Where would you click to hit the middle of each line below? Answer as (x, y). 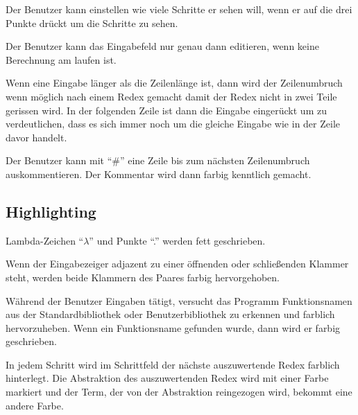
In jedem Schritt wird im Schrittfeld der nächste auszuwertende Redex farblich (173, 364)
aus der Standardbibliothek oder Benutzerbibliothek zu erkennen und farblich (170, 314)
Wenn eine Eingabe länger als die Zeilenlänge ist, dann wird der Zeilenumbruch (174, 83)
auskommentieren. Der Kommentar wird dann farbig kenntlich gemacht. (159, 174)
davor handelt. (36, 137)
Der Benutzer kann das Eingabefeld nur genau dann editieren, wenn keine (162, 46)
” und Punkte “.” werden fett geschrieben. (177, 240)
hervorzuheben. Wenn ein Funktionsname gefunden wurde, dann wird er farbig (173, 327)
